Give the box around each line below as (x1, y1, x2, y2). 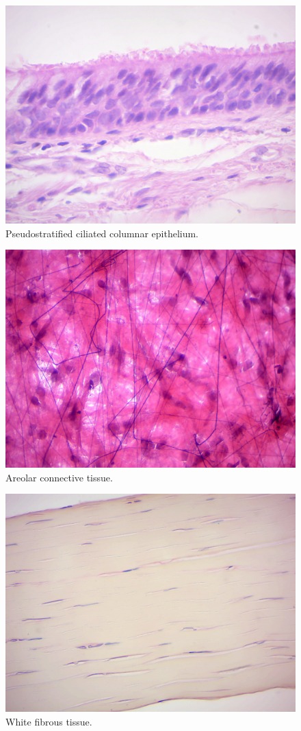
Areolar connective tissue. (5, 470, 113, 484)
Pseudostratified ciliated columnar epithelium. (5, 226, 199, 240)
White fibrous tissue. (5, 714, 92, 728)
